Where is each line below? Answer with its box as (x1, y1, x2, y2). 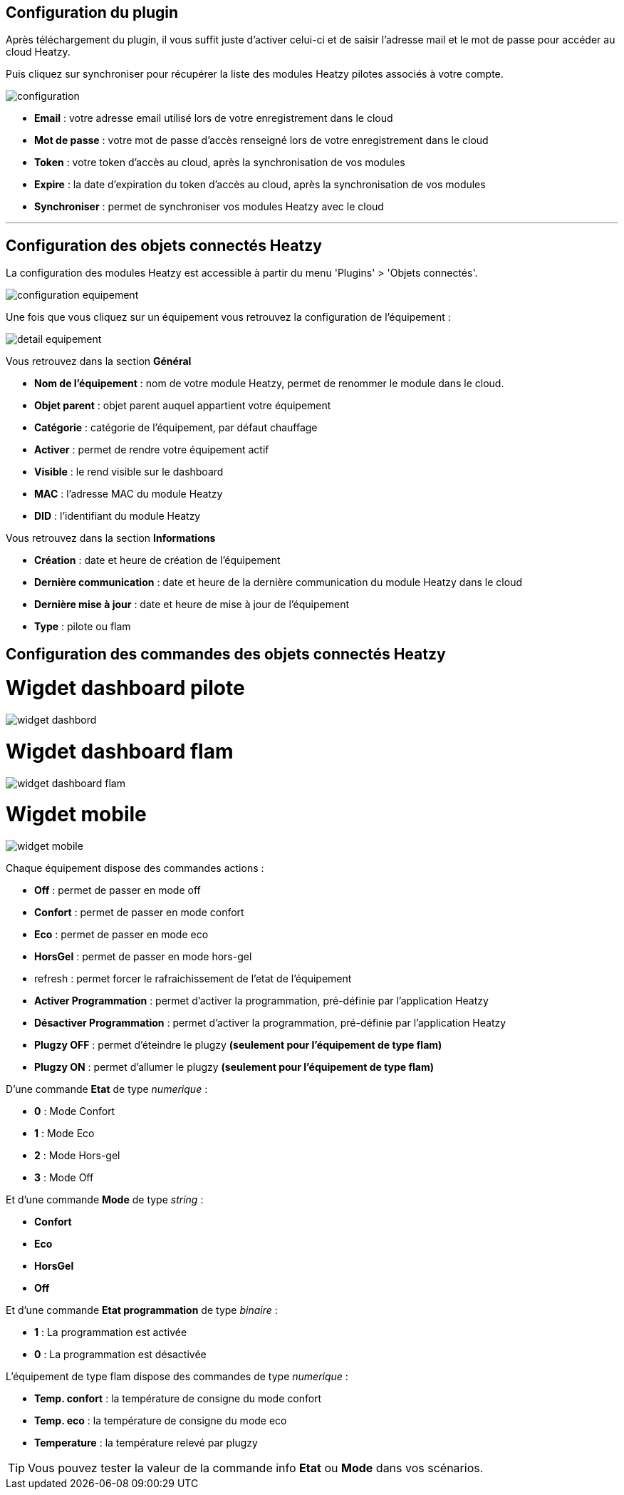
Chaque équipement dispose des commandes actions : (6, 862, 264, 875)
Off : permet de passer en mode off (34, 884, 201, 897)
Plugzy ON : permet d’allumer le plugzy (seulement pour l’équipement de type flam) (34, 1061, 435, 1074)
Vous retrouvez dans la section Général (6, 355, 192, 368)
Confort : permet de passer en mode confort (34, 906, 244, 919)
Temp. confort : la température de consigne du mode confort (34, 1392, 322, 1405)
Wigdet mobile (6, 802, 147, 827)
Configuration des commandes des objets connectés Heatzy (6, 644, 446, 663)
